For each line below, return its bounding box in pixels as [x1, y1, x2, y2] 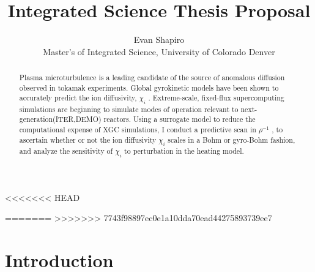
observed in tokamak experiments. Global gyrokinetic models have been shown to [19, 82, 279, 93]
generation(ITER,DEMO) [19, 114, 102, 124]
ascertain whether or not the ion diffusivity [19, 134, 157, 145]
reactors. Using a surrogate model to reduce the [103, 114, 256, 124]
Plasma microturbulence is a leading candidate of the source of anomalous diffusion [19, 72, 285, 83]
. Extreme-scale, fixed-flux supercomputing [148, 93, 284, 103]
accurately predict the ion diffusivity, [19, 93, 137, 103]
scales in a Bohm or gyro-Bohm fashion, [168, 134, 295, 145]
